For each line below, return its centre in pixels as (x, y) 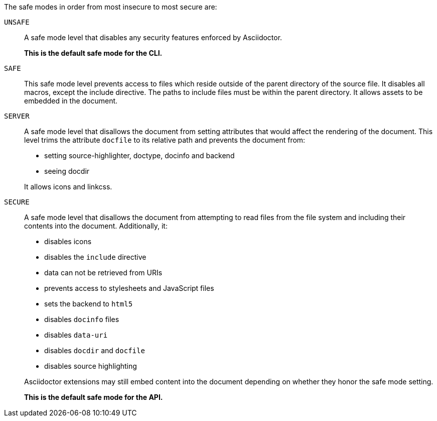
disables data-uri (76, 335)
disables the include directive (95, 257)
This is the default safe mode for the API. (94, 397)
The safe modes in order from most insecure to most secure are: (111, 7)
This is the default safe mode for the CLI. (93, 53)
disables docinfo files (82, 319)
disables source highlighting (91, 366)
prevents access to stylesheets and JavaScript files (129, 288)
